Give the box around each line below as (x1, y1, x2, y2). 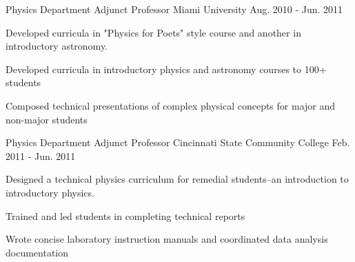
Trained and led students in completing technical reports (6, 208, 245, 223)
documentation (6, 245, 69, 259)
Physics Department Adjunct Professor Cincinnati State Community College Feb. (6, 135, 350, 150)
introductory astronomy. (6, 39, 108, 53)
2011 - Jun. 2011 (6, 148, 76, 163)
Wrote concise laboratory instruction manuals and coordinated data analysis (6, 232, 328, 246)
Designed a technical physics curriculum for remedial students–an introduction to (6, 172, 349, 186)
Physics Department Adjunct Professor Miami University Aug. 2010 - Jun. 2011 (6, 2, 343, 16)
